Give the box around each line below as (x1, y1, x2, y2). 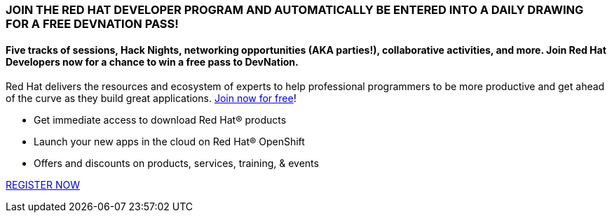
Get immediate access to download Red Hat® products (34, 114, 287, 126)
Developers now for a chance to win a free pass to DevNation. (6, 55, 299, 68)
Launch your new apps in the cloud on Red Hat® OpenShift (34, 136, 305, 148)
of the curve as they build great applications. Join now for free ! (6, 92, 297, 105)
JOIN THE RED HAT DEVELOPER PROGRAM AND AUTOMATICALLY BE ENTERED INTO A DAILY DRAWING (6, 3, 584, 17)
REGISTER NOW (6, 179, 80, 191)
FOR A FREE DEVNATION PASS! (6, 17, 179, 31)
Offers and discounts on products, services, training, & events (34, 157, 319, 170)
